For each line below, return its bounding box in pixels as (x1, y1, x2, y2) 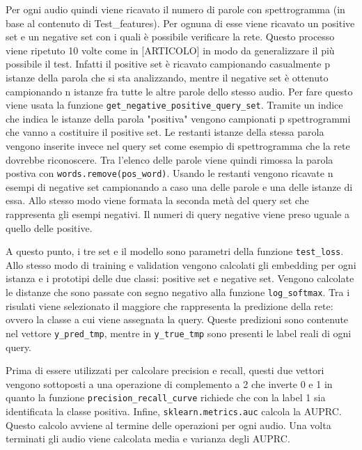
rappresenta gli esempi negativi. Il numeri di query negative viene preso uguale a (6, 207, 349, 222)
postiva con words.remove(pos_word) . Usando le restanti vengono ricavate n (6, 166, 333, 180)
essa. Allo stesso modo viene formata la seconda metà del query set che (6, 193, 309, 208)
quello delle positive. (6, 220, 93, 235)
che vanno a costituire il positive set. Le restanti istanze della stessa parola (6, 125, 324, 139)
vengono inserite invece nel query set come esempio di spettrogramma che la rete (6, 139, 350, 153)
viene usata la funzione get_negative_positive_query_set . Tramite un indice (6, 98, 343, 112)
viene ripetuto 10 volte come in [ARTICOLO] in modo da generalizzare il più (6, 42, 335, 57)
